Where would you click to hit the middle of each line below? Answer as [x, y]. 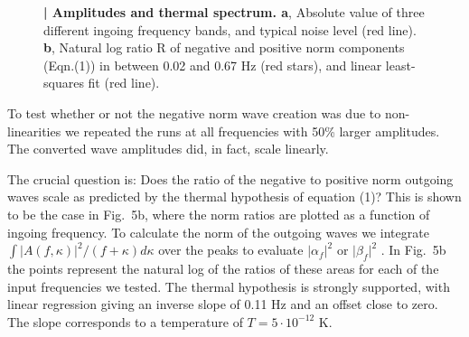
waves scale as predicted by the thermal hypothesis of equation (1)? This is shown [234, 197]
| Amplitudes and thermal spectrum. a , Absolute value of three [234, 12]
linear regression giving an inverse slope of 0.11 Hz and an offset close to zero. [223, 304]
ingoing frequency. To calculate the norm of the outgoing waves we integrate [218, 232]
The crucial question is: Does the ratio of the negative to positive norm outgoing [230, 178]
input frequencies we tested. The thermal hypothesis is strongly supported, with [229, 286]
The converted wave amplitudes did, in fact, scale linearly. [168, 149]
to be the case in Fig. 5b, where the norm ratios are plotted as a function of [219, 214]
